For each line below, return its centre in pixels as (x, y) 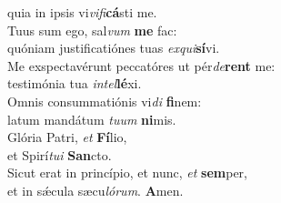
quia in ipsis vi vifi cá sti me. (82, 12)
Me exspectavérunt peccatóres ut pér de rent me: (141, 65)
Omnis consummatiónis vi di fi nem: (105, 101)
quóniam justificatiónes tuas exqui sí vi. (114, 48)
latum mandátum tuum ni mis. (92, 119)
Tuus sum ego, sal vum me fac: (92, 30)
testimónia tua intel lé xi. (75, 83)
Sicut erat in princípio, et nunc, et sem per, (127, 173)
